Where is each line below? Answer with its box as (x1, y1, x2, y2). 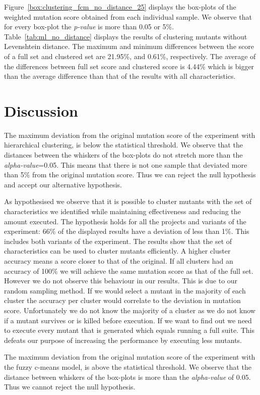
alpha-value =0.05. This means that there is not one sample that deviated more (4, 159, 247, 170)
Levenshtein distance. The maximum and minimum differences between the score (4, 41, 254, 52)
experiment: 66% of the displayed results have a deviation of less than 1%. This (4, 226, 249, 236)
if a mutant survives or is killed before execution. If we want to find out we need (4, 315, 252, 325)
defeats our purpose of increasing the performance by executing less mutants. (4, 334, 242, 345)
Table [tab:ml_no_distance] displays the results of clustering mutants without (4, 31, 247, 41)
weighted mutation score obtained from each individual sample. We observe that (4, 11, 252, 22)
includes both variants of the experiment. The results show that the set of (4, 235, 232, 246)
